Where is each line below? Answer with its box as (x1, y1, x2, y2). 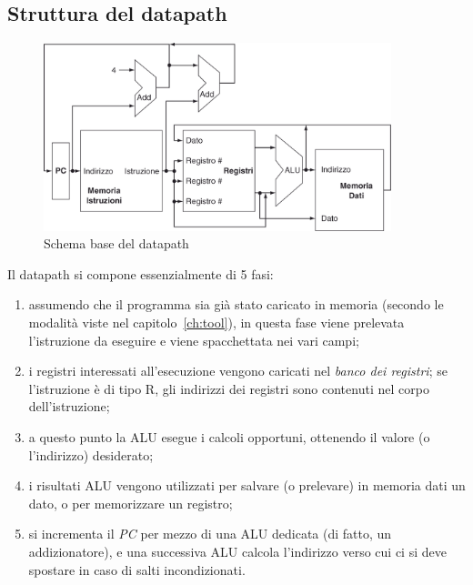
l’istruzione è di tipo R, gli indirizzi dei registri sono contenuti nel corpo (28, 378, 429, 398)
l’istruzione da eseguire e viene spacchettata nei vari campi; (28, 330, 359, 349)
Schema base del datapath (44, 234, 189, 253)
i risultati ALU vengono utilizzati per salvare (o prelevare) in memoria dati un (28, 476, 466, 495)
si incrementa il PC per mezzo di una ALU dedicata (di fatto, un (28, 524, 392, 543)
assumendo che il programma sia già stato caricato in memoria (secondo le (28, 295, 444, 314)
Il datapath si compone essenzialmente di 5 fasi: (7, 264, 274, 283)
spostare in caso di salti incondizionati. (28, 560, 246, 579)
